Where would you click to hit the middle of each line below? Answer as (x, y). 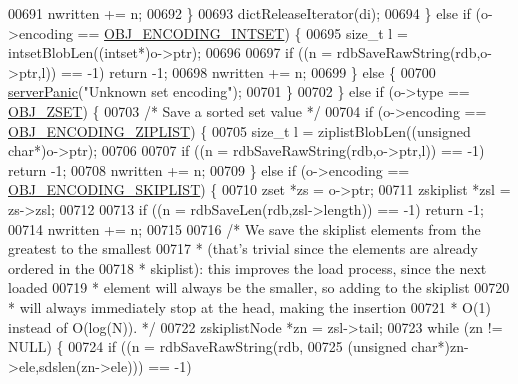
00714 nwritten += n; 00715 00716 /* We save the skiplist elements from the (244, 228)
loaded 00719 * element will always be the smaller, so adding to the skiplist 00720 (259, 287)
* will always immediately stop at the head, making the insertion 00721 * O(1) (249, 306)
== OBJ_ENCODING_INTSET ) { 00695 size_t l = (242, 32)
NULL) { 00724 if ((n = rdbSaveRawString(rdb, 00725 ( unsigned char (223, 346)
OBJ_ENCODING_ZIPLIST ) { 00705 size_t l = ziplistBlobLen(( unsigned (239, 130)
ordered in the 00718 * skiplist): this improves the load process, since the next (247, 267)
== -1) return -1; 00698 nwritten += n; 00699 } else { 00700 (248, 71)
